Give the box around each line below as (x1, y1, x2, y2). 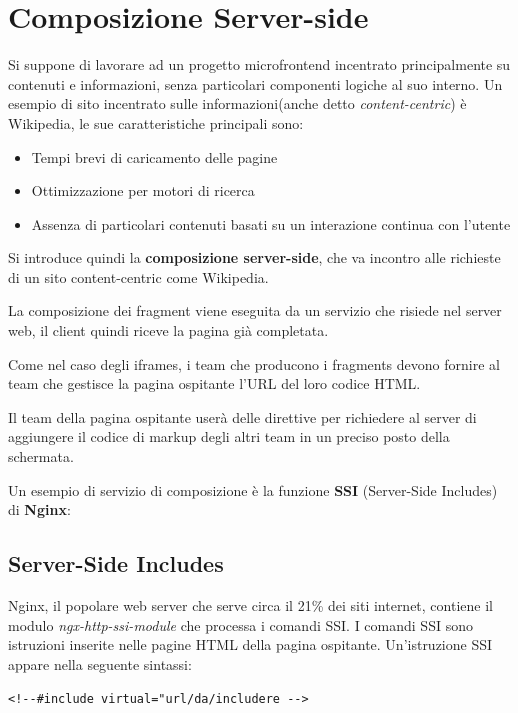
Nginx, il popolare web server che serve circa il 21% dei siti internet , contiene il (8, 595, 493, 616)
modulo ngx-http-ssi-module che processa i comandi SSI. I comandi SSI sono (8, 614, 473, 635)
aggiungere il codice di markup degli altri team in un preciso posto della (8, 426, 450, 447)
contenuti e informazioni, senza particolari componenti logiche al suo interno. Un (8, 73, 503, 94)
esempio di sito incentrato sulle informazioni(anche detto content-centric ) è (8, 93, 467, 114)
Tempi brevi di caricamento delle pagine (31, 146, 278, 167)
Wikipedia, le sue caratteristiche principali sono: (8, 112, 304, 133)
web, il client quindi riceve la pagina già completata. (8, 320, 329, 341)
